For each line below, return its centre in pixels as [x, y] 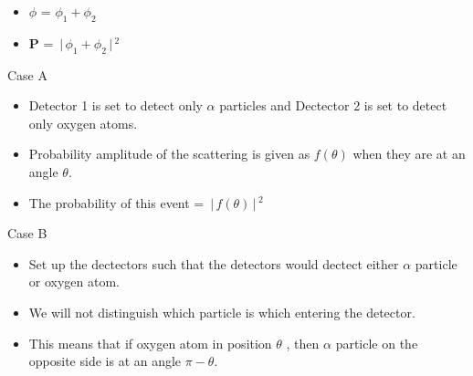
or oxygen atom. [74, 282]
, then [303, 343]
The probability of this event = [116, 202]
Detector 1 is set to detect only [116, 105]
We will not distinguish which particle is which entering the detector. [222, 312]
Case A [28, 74]
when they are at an [409, 154]
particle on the [377, 343]
